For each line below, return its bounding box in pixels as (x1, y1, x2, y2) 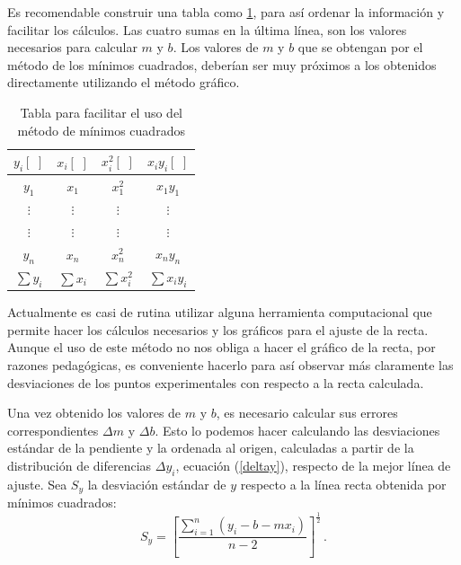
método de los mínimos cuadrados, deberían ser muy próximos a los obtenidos (7, 55, 437, 74)
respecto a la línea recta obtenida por (240, 474, 447, 493)
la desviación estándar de (87, 474, 226, 493)
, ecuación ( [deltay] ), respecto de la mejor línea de (175, 456, 451, 475)
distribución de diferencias (7, 456, 152, 475)
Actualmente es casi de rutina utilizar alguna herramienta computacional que (7, 303, 432, 322)
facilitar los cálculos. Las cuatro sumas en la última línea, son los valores (7, 20, 407, 39)
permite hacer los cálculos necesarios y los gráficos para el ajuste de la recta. (7, 320, 429, 339)
